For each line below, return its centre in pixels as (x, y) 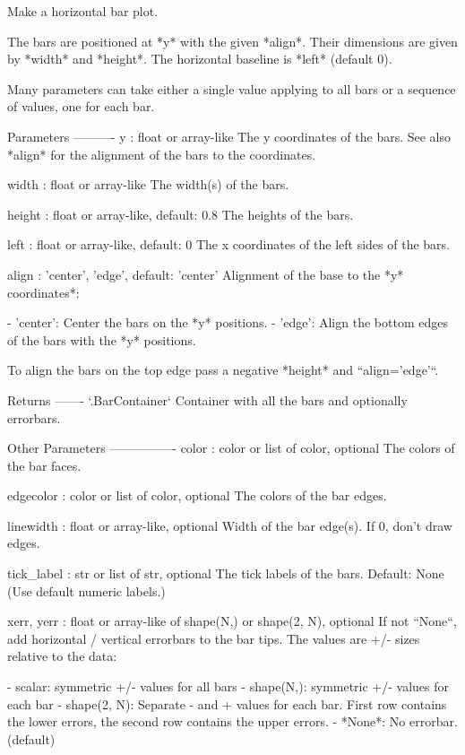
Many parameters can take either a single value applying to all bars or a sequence (232, 88)
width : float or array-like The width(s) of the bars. (148, 184)
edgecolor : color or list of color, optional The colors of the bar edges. (197, 495)
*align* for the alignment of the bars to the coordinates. (162, 154)
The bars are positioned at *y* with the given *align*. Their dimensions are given (232, 41)
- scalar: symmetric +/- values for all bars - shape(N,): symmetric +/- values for (228, 686)
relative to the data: (62, 656)
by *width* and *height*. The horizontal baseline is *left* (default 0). (200, 59)
